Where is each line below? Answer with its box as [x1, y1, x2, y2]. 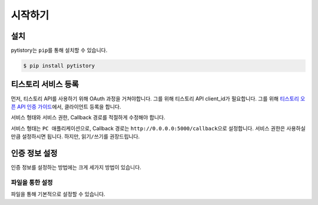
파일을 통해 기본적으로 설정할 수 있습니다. [11, 191, 105, 198]
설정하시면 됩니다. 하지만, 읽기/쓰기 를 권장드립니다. [21, 133, 140, 140]
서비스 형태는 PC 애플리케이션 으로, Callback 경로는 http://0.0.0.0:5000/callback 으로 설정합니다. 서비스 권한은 [11, 125, 286, 132]
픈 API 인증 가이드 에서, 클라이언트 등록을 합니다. [11, 103, 121, 110]
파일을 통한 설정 [11, 178, 53, 186]
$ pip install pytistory [23, 62, 95, 69]
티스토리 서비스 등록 [11, 79, 79, 89]
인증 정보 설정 [11, 148, 58, 158]
